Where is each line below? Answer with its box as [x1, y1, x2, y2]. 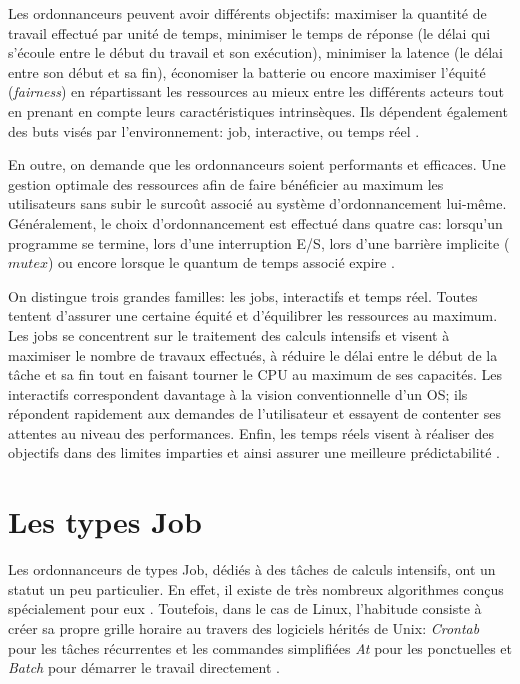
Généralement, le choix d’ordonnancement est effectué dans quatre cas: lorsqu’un [8, 212, 503, 233]
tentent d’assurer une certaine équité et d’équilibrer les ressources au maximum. [8, 305, 498, 326]
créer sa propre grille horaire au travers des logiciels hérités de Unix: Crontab [8, 617, 480, 638]
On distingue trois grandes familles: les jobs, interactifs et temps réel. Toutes [8, 285, 478, 306]
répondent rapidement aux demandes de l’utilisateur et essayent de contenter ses [8, 403, 501, 424]
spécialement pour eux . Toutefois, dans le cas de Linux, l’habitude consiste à [8, 598, 482, 619]
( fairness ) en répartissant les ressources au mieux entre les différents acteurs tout [8, 81, 504, 102]
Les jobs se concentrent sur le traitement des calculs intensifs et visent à [8, 324, 450, 345]
